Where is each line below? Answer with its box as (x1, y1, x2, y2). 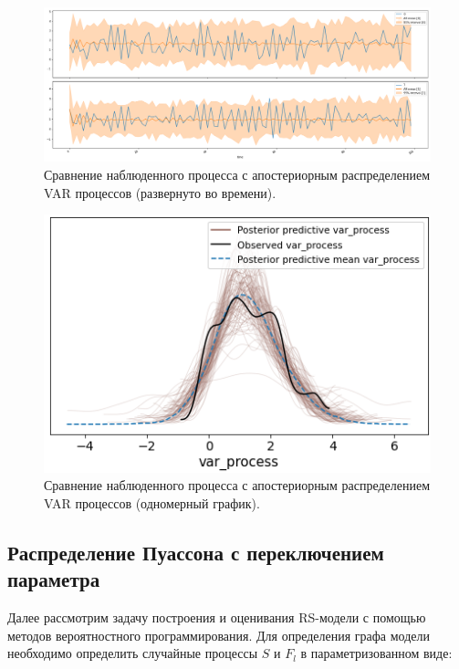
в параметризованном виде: (300, 643, 453, 663)
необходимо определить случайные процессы (7, 643, 258, 663)
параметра (7, 565, 100, 593)
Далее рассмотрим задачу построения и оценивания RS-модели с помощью (7, 608, 426, 627)
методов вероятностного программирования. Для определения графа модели (7, 625, 430, 644)
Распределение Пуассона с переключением (7, 538, 384, 566)
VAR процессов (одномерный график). (44, 493, 260, 512)
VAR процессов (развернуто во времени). (44, 183, 276, 202)
